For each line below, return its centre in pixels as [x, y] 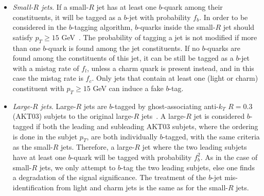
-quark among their [192, 7]
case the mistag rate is [48, 78]
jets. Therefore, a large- [98, 147]
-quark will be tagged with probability [131, 157]
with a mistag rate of [46, 68]
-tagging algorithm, [102, 27]
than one [27, 48]
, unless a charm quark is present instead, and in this [170, 68]
